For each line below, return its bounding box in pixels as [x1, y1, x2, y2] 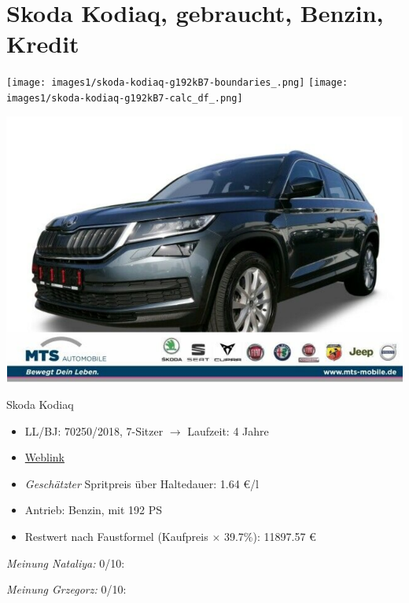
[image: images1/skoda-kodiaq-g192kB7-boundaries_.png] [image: [6, 77, 348, 89]
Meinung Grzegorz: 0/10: [6, 581, 127, 597]
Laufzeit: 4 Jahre [187, 422, 269, 439]
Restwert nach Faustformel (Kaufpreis [24, 528, 208, 544]
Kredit [6, 28, 79, 60]
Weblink [24, 449, 64, 465]
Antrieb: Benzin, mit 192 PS [24, 502, 163, 518]
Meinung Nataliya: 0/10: [6, 554, 125, 571]
